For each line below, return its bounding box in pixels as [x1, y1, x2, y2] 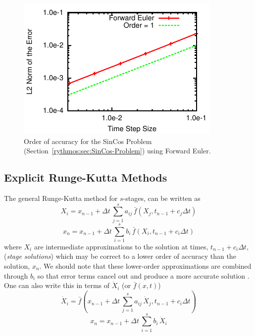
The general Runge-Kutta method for [4, 192, 118, 203]
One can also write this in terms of [4, 280, 110, 290]
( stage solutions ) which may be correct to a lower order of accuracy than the [4, 251, 236, 261]
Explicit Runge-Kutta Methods [4, 170, 167, 185]
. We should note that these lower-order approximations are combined [39, 261, 252, 271]
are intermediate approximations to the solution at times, [34, 241, 208, 251]
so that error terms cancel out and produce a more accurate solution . [37, 270, 250, 281]
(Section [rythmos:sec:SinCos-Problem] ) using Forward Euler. [24, 145, 211, 156]
